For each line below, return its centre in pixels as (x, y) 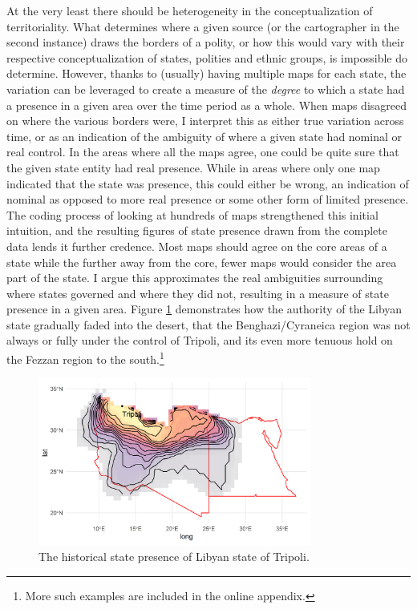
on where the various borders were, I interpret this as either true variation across (205, 121)
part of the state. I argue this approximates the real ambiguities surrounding (195, 278)
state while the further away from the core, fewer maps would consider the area (202, 262)
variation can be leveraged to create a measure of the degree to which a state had (206, 89)
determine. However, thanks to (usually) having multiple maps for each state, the (206, 73)
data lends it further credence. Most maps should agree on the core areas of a (197, 246)
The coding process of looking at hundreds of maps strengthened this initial (192, 214)
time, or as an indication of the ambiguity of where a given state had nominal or (204, 136)
